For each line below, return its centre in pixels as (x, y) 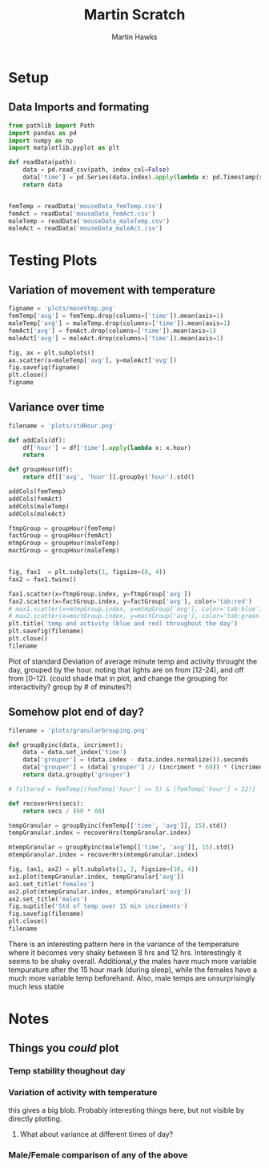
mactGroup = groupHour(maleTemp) (64, 551)
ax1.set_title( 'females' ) (51, 884)
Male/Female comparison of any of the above (98, 1154)
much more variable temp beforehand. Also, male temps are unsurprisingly (132, 977)
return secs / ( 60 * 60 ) (64, 811)
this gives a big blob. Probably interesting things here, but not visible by (126, 1110)
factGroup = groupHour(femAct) (60, 536)
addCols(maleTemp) (39, 506)
